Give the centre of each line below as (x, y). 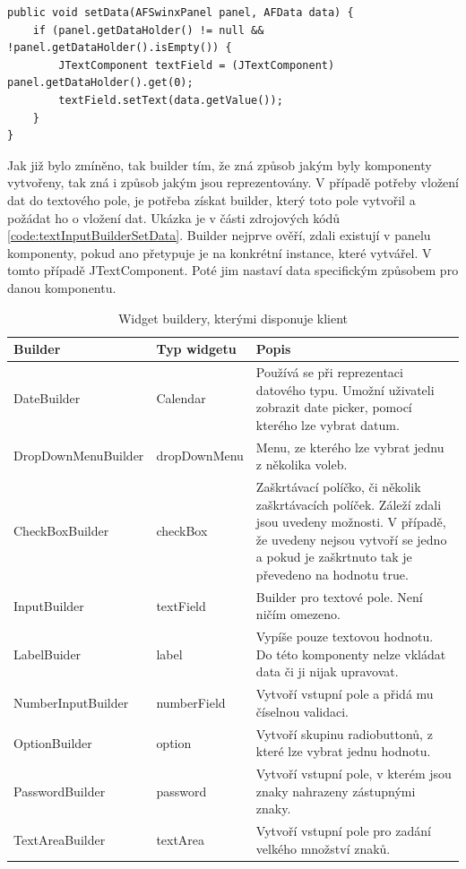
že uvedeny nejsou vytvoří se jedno (351, 539)
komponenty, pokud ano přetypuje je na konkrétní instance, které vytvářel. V (220, 252)
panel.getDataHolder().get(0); (100, 83)
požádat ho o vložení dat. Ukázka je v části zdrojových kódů (174, 217)
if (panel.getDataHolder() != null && (148, 30)
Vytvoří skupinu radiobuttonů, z (344, 733)
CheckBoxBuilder (61, 530)
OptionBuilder (53, 742)
